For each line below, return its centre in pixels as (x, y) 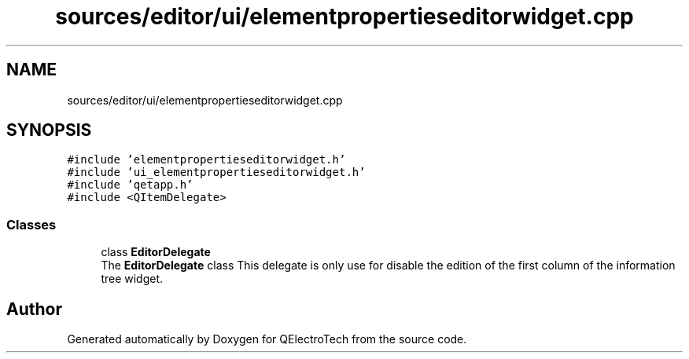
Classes (31, 224)
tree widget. (132, 279)
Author (34, 309)
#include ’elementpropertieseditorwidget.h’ (206, 160)
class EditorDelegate (156, 252)
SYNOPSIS (49, 130)
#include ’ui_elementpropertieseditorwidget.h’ (216, 172)
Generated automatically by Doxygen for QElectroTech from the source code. (267, 339)
